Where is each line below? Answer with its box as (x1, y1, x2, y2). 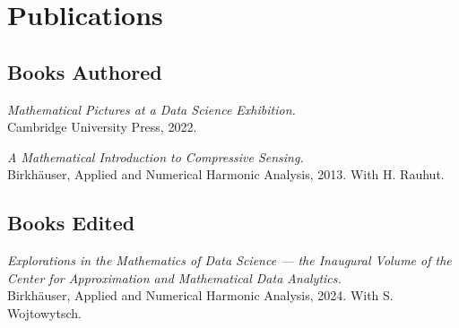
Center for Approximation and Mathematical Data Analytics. (7, 268, 342, 287)
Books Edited (7, 209, 135, 237)
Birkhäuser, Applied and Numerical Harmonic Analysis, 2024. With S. (7, 286, 394, 305)
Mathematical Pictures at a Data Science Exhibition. (7, 99, 296, 118)
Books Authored (7, 57, 162, 85)
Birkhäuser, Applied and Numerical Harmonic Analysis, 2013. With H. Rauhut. (7, 165, 445, 184)
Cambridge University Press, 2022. (7, 117, 197, 136)
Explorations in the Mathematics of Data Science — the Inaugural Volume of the (7, 251, 452, 270)
